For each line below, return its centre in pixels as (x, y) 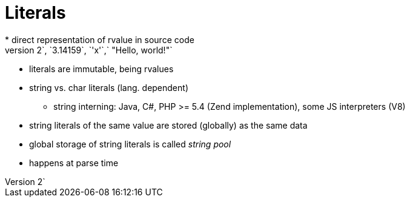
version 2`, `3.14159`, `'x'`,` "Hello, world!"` (89, 50)
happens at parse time (74, 163)
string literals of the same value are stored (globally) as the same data (168, 125)
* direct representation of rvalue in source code (100, 39)
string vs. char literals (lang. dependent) (109, 87)
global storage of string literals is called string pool (130, 144)
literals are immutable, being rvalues (101, 69)
